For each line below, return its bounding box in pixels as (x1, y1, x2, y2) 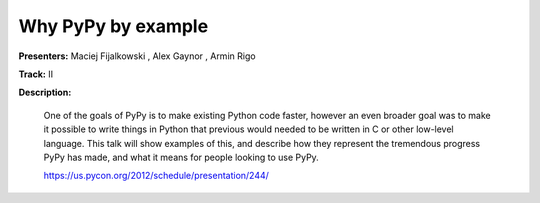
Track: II (18, 68, 54, 80)
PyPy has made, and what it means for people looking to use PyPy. (43, 151, 319, 163)
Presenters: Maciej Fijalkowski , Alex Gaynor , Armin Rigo (18, 50, 256, 62)
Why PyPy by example (18, 15, 209, 37)
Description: (18, 86, 72, 99)
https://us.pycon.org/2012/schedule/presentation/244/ (43, 170, 270, 182)
